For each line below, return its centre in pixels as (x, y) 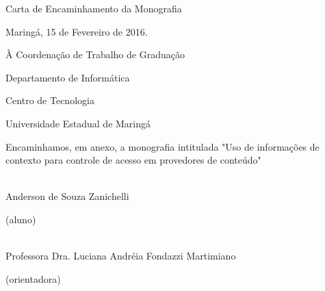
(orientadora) (33, 278)
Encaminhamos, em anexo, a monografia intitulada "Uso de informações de (162, 146)
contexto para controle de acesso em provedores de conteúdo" (133, 160)
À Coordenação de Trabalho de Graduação (95, 54)
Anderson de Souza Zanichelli (67, 196)
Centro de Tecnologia (50, 100)
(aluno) (21, 219)
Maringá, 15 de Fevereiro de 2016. (77, 31)
